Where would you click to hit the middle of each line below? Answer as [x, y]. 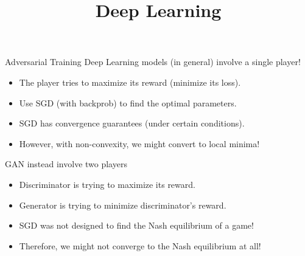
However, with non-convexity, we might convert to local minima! [139, 143]
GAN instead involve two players [66, 164]
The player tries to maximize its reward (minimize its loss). [130, 82]
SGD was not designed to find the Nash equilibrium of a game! [136, 225]
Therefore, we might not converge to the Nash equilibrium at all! [140, 245]
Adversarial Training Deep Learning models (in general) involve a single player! [153, 62]
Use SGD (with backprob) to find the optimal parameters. [128, 102]
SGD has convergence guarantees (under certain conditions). [132, 123]
